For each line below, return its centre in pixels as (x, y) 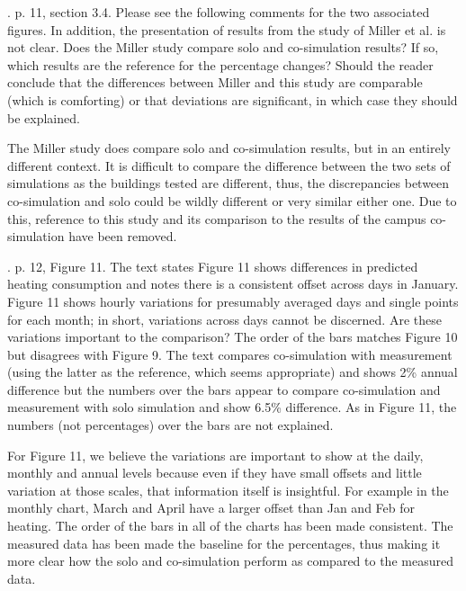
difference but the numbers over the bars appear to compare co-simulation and (224, 389)
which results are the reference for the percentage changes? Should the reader (220, 64)
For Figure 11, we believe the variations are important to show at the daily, (215, 455)
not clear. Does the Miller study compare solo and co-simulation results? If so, (223, 47)
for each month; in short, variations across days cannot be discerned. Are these (224, 319)
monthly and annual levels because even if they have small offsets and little (215, 473)
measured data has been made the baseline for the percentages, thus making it (224, 543)
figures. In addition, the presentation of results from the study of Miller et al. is (227, 29)
